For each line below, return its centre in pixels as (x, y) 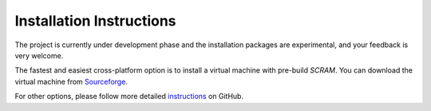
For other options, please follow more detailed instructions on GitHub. (129, 97)
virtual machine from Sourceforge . (71, 81)
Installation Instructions (95, 21)
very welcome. (39, 55)
